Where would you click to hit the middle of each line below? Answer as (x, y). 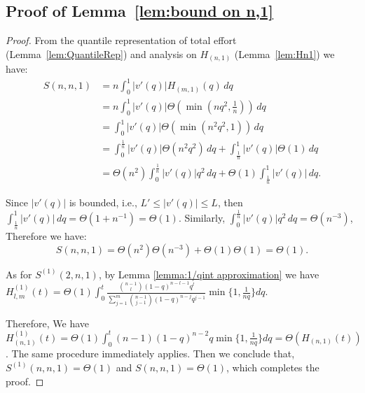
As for (19, 274)
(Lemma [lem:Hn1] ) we (284, 53)
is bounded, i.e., (103, 202)
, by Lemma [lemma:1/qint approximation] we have (209, 274)
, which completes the (273, 367)
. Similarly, (202, 217)
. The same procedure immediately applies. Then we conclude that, (150, 353)
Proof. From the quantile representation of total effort (121, 40)
